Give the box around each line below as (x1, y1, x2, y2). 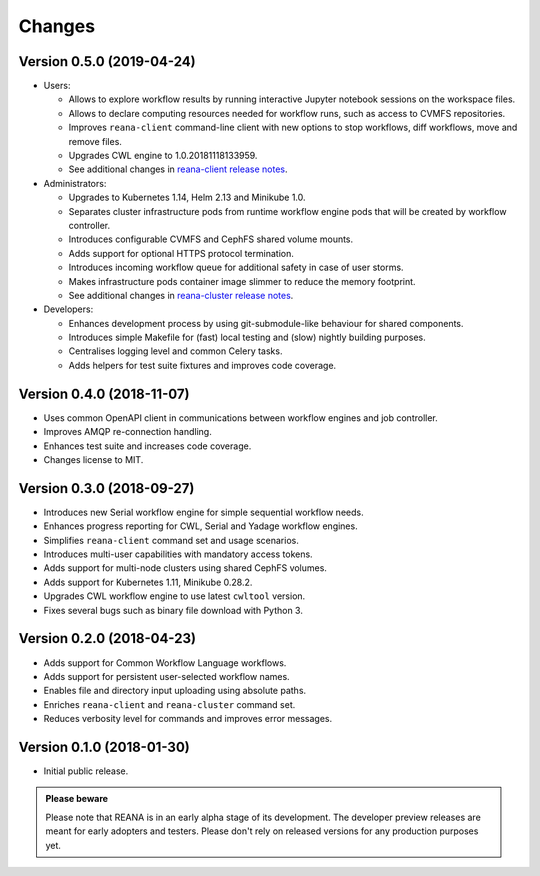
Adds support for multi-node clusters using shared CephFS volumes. (43, 562, 327, 574)
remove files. (68, 135, 122, 147)
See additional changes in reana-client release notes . (68, 163, 289, 175)
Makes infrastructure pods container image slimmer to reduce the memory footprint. (68, 275, 416, 287)
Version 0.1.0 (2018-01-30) (18, 738, 190, 755)
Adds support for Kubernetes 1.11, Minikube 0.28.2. (43, 576, 253, 588)
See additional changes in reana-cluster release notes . (68, 289, 294, 301)
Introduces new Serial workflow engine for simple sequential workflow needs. (43, 506, 364, 518)
